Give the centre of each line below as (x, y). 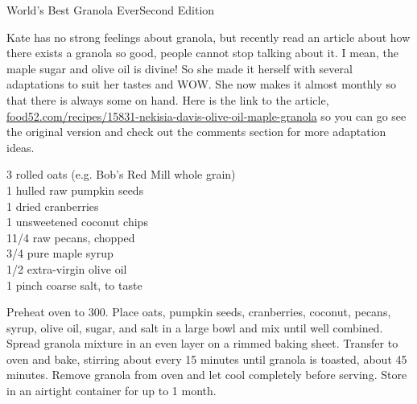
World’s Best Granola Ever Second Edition (111, 10)
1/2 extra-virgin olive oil (67, 268)
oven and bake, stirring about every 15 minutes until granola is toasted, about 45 (207, 359)
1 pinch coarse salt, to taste (74, 284)
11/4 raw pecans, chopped (71, 237)
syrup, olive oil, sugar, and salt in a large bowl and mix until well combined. (195, 327)
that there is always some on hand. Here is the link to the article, (168, 99)
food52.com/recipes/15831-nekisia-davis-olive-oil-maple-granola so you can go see (206, 115)
